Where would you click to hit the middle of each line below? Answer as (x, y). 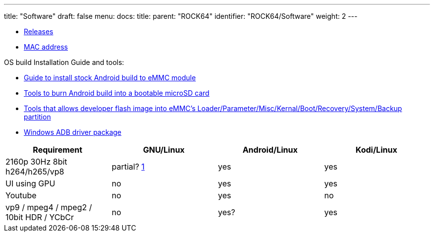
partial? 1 (128, 167)
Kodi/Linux (376, 150)
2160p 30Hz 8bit (36, 162)
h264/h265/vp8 (35, 172)
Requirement (58, 150)
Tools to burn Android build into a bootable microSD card (117, 93)
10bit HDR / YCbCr (40, 217)
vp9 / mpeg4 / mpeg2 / (49, 207)
